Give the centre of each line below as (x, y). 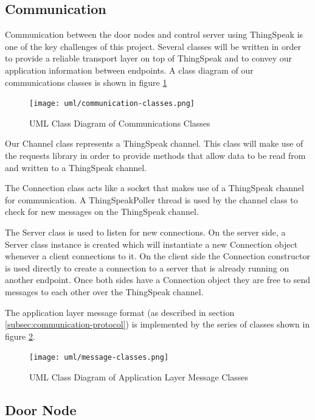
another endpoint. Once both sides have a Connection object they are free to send (158, 280)
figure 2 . (20, 336)
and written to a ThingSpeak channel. (76, 167)
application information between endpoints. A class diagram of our (129, 70)
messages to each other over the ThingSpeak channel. (104, 291)
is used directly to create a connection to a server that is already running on (147, 268)
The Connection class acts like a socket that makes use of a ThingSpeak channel (154, 188)
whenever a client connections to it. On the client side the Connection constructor (157, 256)
